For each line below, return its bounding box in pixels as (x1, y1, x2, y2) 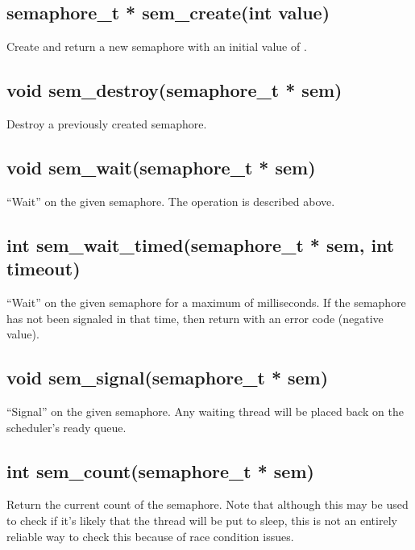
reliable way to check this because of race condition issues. (6, 527, 294, 544)
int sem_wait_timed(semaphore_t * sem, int (6, 232, 395, 257)
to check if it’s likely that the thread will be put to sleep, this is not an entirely (6, 511, 397, 528)
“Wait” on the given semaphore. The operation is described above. (6, 192, 335, 209)
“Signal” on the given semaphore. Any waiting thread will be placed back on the (6, 402, 404, 419)
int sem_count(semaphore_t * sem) (6, 458, 314, 483)
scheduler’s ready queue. (6, 418, 127, 435)
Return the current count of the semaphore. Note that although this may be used (6, 496, 409, 513)
